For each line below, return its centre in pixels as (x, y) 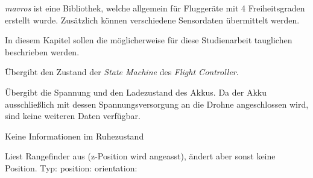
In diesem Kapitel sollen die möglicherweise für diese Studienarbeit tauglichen (149, 40)
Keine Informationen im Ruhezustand (74, 136)
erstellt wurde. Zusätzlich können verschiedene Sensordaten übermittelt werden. (152, 20)
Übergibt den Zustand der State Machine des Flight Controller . (122, 72)
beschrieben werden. (42, 51)
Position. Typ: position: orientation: (71, 167)
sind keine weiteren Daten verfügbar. (73, 116)
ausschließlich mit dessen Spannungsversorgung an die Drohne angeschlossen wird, (157, 104)
